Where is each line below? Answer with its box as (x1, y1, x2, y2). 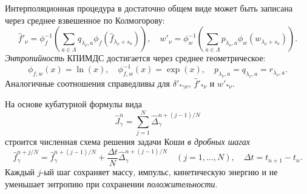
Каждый (5, 166, 35, 178)
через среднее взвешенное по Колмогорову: (5, 13, 165, 26)
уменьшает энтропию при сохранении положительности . (5, 177, 218, 190)
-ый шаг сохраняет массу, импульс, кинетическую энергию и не (41, 166, 278, 178)
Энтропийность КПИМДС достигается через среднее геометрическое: (5, 52, 266, 64)
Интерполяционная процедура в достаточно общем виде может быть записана (5, 2, 293, 14)
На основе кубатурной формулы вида (5, 98, 143, 110)
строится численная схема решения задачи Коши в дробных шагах (5, 135, 250, 148)
